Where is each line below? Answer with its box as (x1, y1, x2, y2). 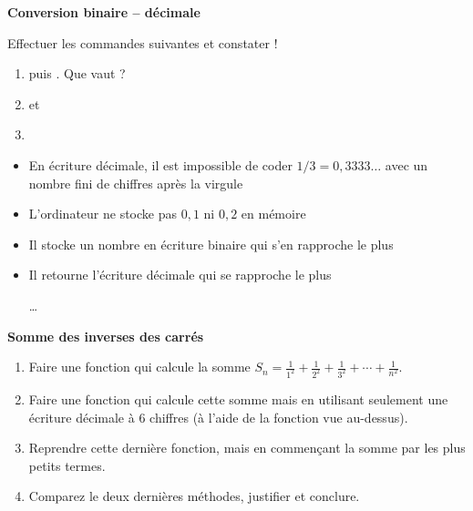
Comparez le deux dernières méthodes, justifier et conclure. (28, 486, 360, 506)
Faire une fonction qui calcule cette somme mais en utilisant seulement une (28, 390, 448, 408)
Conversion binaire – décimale (7, 3, 201, 21)
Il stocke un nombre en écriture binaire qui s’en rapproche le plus (28, 234, 394, 253)
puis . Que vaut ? (28, 64, 126, 83)
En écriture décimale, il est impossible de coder (28, 155, 293, 174)
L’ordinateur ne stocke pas (28, 204, 178, 223)
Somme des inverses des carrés (7, 326, 204, 345)
